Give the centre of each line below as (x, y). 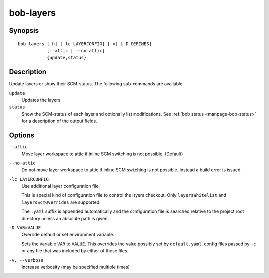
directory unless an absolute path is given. (65, 218)
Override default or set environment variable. (68, 235)
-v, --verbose (26, 260)
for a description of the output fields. (59, 121)
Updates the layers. (42, 100)
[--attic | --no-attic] (76, 51)
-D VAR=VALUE (25, 228)
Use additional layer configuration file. (61, 186)
